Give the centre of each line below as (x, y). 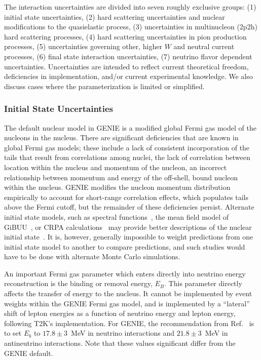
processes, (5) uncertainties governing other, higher (83, 46)
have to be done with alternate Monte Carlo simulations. (92, 256)
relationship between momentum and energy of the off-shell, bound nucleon (121, 177)
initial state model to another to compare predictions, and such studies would (125, 246)
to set (13, 333)
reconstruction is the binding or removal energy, (78, 283)
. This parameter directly (203, 283)
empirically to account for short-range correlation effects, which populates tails (126, 197)
